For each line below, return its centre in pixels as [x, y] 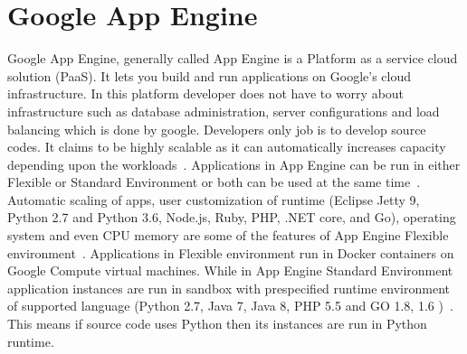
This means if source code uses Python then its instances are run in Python [217, 324]
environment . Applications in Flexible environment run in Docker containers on [231, 252]
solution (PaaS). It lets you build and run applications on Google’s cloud [209, 75]
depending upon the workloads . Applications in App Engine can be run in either [234, 164]
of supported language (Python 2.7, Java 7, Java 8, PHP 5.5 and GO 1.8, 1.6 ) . [230, 306]
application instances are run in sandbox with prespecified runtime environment [229, 288]
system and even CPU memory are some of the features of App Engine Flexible [228, 235]
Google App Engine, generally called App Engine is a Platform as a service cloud [233, 58]
